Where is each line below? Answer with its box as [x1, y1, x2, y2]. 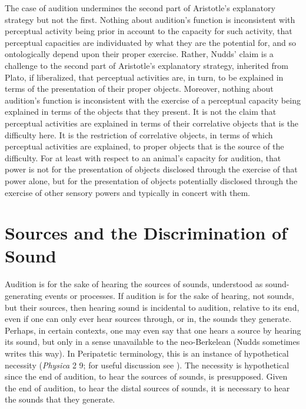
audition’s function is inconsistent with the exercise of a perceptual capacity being [5, 94, 301, 106]
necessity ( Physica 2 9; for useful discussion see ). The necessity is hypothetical [5, 358, 290, 371]
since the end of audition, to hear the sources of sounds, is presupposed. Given [5, 370, 288, 383]
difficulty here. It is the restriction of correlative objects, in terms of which [5, 128, 273, 141]
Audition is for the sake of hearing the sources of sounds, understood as [5, 278, 263, 290]
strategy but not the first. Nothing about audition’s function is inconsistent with [5, 13, 295, 25]
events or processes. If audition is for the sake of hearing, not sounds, [45, 290, 294, 301]
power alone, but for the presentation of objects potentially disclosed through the [5, 174, 298, 187]
